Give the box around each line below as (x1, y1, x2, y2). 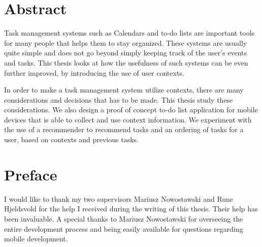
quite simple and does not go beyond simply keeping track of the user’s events (4, 47, 247, 58)
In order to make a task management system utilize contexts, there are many (4, 84, 244, 95)
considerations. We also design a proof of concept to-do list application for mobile (4, 104, 258, 115)
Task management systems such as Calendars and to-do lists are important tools (4, 27, 255, 38)
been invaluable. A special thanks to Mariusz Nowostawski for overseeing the (4, 213, 243, 224)
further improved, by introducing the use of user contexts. (4, 67, 184, 78)
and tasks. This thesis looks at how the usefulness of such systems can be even (4, 57, 248, 68)
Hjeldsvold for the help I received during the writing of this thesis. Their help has (4, 203, 258, 214)
